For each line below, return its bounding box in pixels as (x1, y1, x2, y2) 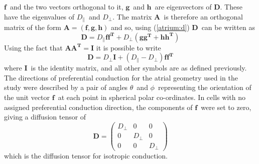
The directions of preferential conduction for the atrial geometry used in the (4, 72, 238, 82)
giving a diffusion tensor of (4, 111, 86, 122)
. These (220, 1, 242, 11)
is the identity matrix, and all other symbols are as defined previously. (31, 62, 247, 73)
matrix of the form (4, 22, 62, 32)
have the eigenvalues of (4, 11, 75, 21)
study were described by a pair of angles (4, 82, 128, 92)
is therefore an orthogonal (164, 11, 243, 21)
